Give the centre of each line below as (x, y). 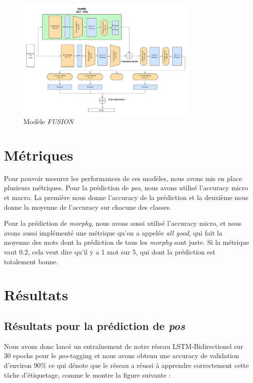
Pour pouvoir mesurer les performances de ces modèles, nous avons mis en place (123, 178)
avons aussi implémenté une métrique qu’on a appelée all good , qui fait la (113, 232)
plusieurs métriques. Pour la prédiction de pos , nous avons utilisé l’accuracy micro (126, 188)
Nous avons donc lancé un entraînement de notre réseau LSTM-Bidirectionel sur (124, 346)
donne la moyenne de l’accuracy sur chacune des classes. (88, 207)
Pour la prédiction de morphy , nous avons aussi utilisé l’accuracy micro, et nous (123, 223)
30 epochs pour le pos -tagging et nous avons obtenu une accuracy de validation (122, 356)
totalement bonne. (31, 261)
